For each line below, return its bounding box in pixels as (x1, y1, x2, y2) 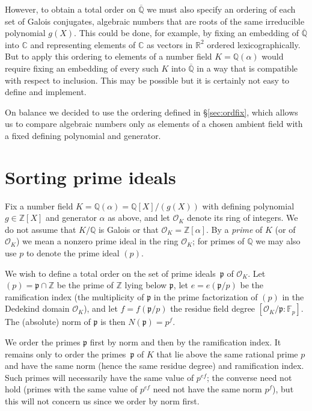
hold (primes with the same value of (5, 383, 138, 395)
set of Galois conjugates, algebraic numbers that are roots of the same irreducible (5, 14, 305, 27)
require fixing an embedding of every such (5, 61, 159, 74)
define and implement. (5, 85, 87, 98)
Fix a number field (5, 199, 73, 212)
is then (100, 315, 126, 328)
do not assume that (5, 223, 76, 235)
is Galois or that (98, 223, 159, 235)
